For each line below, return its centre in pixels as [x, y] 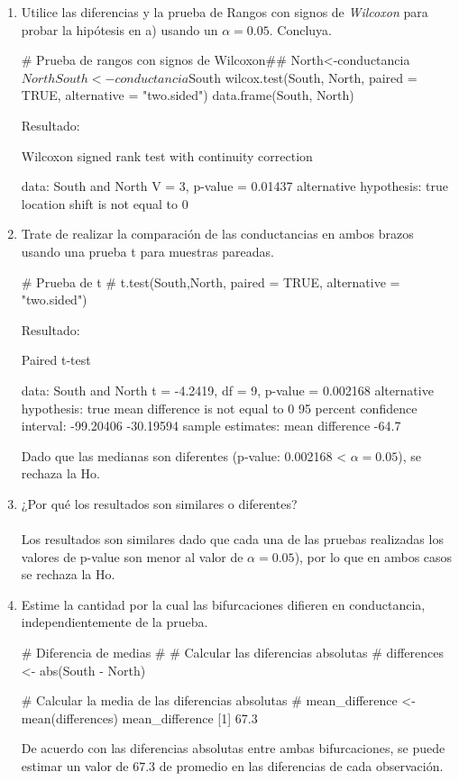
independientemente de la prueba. [115, 622]
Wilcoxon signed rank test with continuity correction [167, 155]
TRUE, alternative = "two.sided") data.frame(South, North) [188, 95]
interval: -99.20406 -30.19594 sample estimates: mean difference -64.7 [211, 426]
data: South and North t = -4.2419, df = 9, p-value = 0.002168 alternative [227, 390]
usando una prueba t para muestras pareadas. [147, 251]
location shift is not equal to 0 [105, 203]
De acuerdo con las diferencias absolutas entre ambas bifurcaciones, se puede [233, 748]
